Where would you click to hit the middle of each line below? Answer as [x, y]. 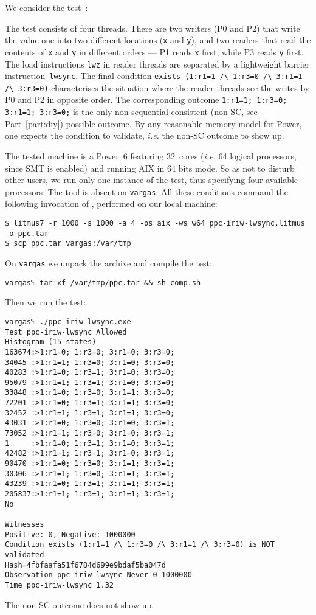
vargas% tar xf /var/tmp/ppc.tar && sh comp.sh [103, 283]
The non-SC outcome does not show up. [80, 604]
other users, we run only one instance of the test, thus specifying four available [152, 180]
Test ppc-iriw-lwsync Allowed [66, 332]
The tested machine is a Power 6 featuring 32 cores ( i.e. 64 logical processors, [151, 155]
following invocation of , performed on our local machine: [111, 203]
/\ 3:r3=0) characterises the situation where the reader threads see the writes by [157, 87]
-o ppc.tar [27, 233]
